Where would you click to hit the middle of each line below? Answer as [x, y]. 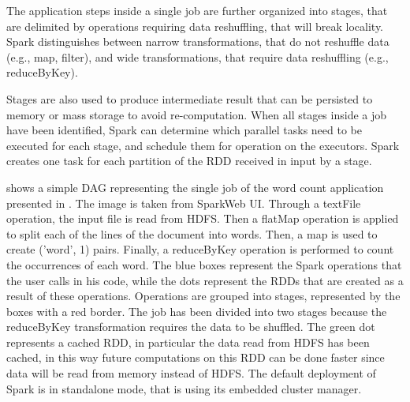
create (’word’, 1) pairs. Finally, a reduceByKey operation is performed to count [200, 249]
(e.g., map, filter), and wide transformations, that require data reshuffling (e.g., [198, 56]
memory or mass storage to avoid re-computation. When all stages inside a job [197, 114]
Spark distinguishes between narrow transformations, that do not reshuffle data [198, 41]
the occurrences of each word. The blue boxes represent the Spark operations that [204, 264]
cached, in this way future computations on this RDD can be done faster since [196, 357]
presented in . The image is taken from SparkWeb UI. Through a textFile [184, 203]
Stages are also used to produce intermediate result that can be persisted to [190, 98]
